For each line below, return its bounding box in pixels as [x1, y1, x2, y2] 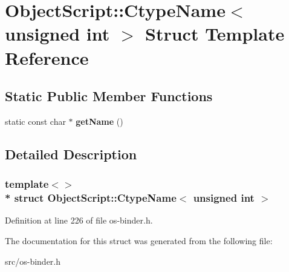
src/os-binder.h [5, 254, 61, 267]
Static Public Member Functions [5, 87, 213, 105]
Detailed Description [5, 144, 137, 163]
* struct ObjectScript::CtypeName [5, 190, 177, 205]
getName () [76, 114, 123, 127]
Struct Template [145, 21, 285, 46]
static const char [5, 114, 66, 127]
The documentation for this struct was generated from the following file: [5, 234, 273, 247]
